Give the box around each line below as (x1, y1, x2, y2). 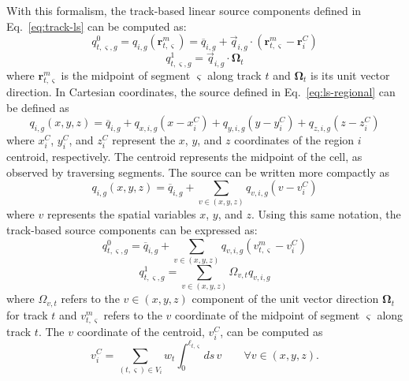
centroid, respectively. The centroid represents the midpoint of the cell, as (6, 148, 363, 164)
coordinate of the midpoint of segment (175, 306, 360, 323)
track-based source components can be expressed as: (6, 222, 258, 238)
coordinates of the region (234, 132, 355, 148)
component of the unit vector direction (191, 290, 379, 307)
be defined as (6, 99, 69, 115)
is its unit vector (310, 67, 390, 83)
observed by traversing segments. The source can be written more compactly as (6, 163, 389, 180)
